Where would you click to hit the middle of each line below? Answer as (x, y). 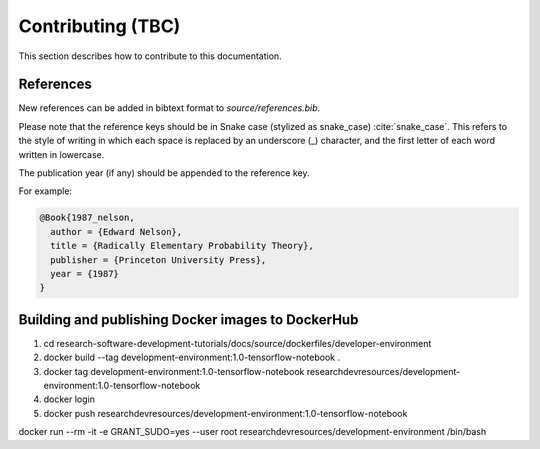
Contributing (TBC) (99, 26)
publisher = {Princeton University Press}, (158, 259)
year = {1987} (85, 273)
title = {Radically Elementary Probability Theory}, (182, 246)
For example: (45, 191)
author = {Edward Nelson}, (116, 231)
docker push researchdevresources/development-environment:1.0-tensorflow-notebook (225, 413)
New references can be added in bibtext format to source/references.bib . (169, 108)
